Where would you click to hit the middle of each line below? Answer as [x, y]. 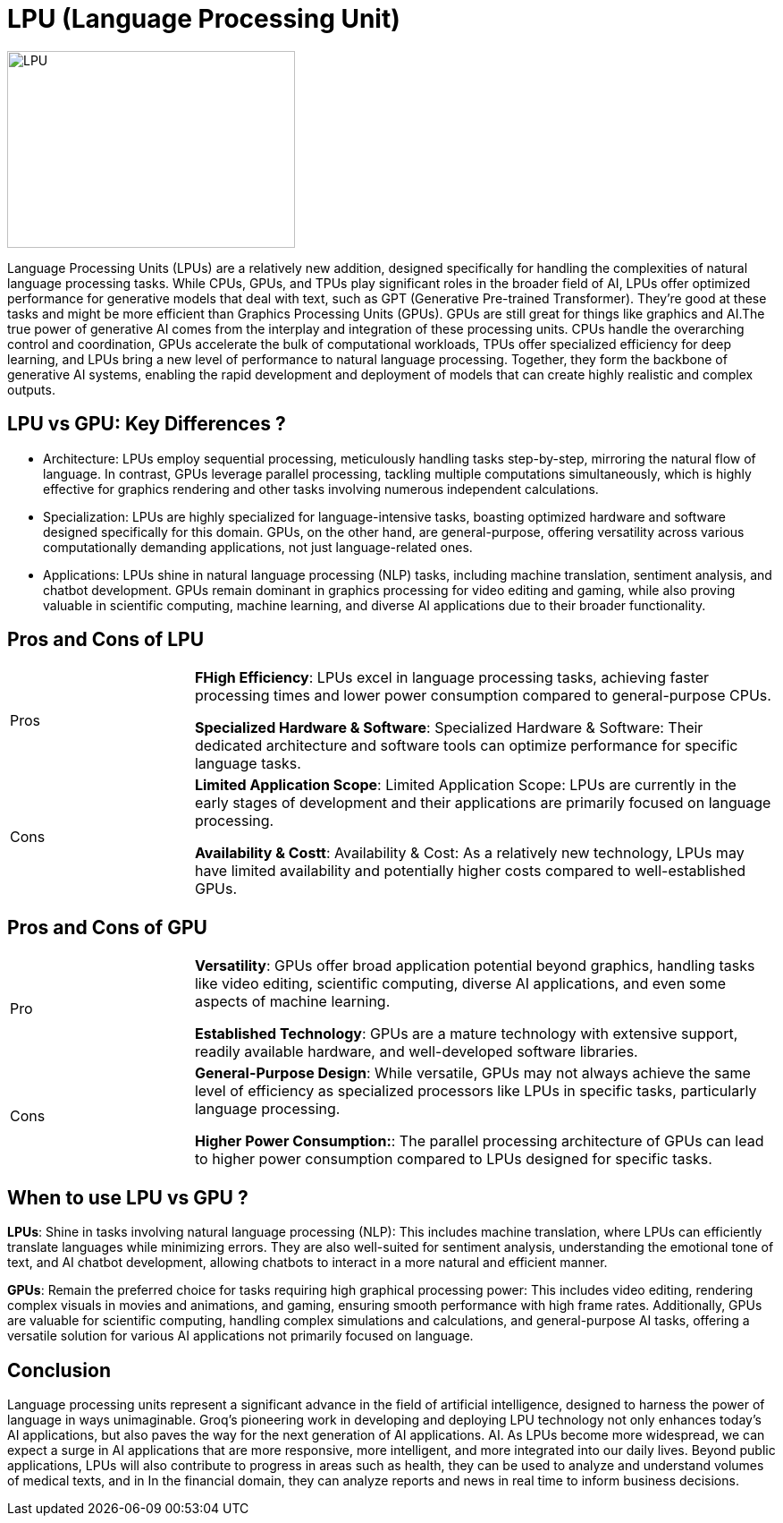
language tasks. [248, 764]
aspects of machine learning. [292, 1002]
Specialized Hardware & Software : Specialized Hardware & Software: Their [449, 728]
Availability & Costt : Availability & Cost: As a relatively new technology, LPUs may [469, 853]
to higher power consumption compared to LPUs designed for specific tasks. [453, 1159]
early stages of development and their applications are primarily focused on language [483, 803]
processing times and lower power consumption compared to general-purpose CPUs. [483, 696]
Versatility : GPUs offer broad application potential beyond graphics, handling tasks [475, 966]
